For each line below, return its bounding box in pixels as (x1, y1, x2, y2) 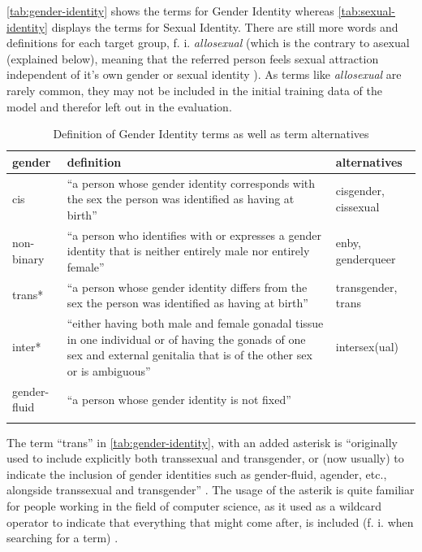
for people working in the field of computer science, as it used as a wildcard (6, 498, 382, 515)
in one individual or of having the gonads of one (67, 330, 306, 347)
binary (12, 250, 45, 267)
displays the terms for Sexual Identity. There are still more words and (51, 18, 398, 35)
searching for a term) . (6, 529, 118, 546)
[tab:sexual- (338, 2, 396, 19)
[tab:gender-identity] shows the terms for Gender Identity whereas (6, 2, 334, 19)
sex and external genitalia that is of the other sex (67, 346, 312, 363)
